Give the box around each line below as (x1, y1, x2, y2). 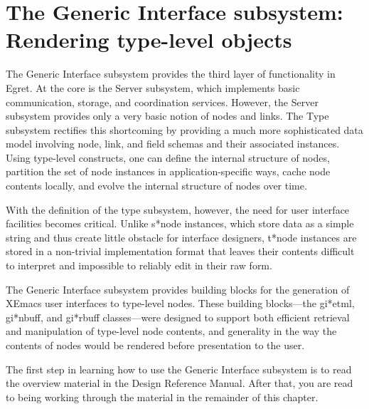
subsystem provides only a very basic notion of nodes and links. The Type (6, 108, 329, 123)
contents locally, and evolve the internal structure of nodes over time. (6, 178, 307, 193)
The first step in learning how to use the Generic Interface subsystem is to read (6, 361, 352, 376)
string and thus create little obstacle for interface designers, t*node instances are (6, 229, 357, 244)
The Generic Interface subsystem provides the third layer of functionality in (6, 66, 336, 81)
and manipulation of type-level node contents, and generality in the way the (6, 323, 337, 338)
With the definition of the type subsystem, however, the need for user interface (6, 202, 350, 217)
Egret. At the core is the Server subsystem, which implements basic (6, 80, 300, 95)
